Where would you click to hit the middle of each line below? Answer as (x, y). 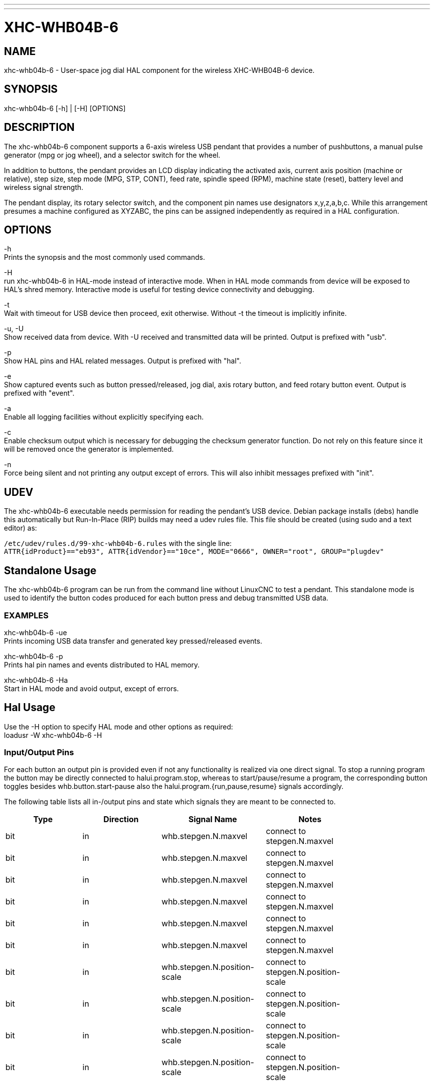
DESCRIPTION (39, 127)
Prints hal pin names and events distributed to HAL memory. (102, 664)
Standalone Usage (50, 570)
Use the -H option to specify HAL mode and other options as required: (119, 726)
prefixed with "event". (39, 393)
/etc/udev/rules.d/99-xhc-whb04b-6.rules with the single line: (118, 543)
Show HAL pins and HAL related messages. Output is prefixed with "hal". (123, 361)
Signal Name (213, 819)
